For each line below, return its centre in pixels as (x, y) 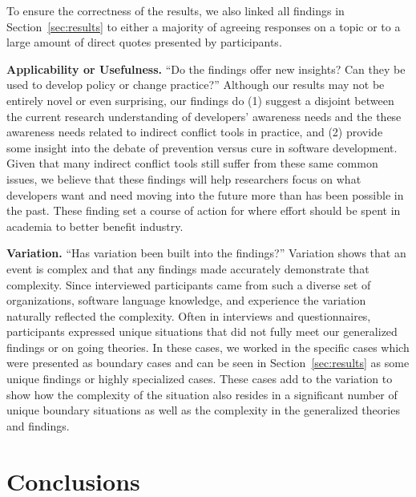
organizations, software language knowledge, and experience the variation (186, 300)
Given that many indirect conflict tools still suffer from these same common (192, 163)
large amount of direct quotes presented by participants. (144, 42)
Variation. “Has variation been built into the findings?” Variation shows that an (206, 253)
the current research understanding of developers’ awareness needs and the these (204, 116)
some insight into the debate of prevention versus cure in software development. (202, 147)
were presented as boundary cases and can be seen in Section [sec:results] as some (208, 363)
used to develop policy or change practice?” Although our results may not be (196, 85)
